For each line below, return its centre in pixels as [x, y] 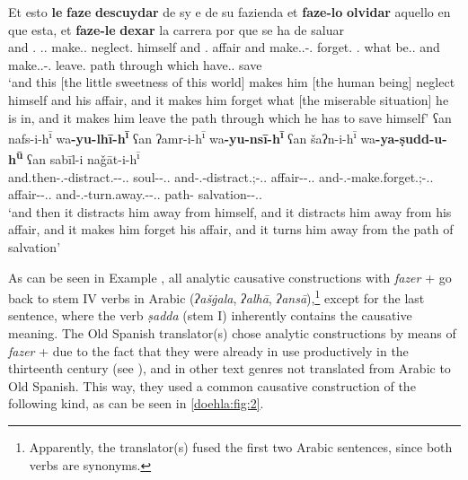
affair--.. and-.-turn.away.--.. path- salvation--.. [135, 194]
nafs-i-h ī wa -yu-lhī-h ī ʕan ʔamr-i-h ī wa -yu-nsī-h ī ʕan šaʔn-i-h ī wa [192, 137]
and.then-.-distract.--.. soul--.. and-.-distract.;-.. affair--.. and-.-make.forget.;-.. [221, 176]
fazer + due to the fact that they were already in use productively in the [208, 350]
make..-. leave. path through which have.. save [135, 64]
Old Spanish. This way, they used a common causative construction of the [212, 385]
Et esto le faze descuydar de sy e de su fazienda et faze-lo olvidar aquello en [230, 12]
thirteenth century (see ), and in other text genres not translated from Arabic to [230, 368]
